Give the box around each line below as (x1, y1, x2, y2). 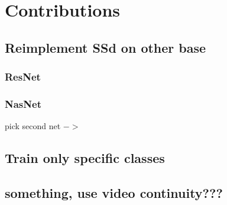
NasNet (5, 96, 41, 111)
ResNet (5, 69, 41, 84)
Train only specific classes (5, 149, 165, 167)
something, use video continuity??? (5, 183, 223, 201)
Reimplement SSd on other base (5, 38, 206, 56)
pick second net (5, 120, 61, 132)
